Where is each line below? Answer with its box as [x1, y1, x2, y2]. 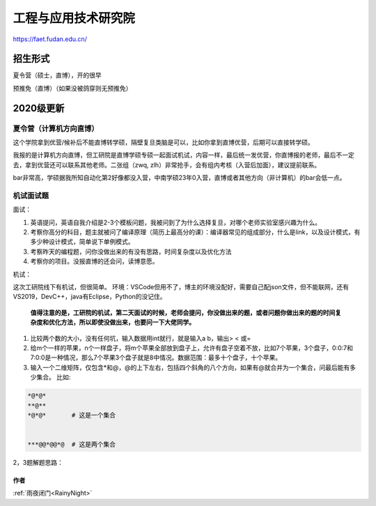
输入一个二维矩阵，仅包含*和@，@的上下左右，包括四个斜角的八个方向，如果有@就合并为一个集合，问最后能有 [30, 363, 350, 371]
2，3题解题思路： [13, 459, 64, 467]
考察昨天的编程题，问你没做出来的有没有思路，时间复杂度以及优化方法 [30, 247, 232, 256]
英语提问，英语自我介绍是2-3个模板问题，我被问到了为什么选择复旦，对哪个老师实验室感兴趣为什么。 [30, 218, 322, 227]
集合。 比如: [36, 373, 71, 381]
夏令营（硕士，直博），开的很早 [13, 71, 102, 79]
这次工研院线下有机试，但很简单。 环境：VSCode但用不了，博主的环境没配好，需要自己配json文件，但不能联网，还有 [13, 283, 350, 291]
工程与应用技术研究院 [13, 10, 136, 26]
